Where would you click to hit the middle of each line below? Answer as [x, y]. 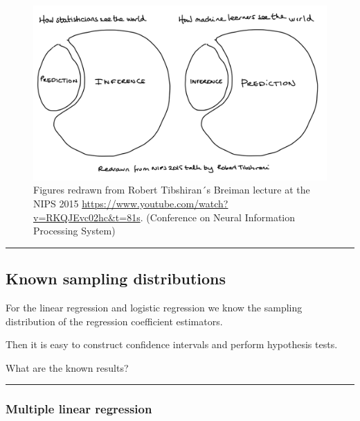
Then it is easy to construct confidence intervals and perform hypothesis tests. [172, 344]
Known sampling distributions [116, 278]
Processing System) [74, 231]
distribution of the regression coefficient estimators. [114, 321]
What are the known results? [67, 367]
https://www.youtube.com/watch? [155, 203]
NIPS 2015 [56, 203]
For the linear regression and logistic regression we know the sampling [154, 307]
